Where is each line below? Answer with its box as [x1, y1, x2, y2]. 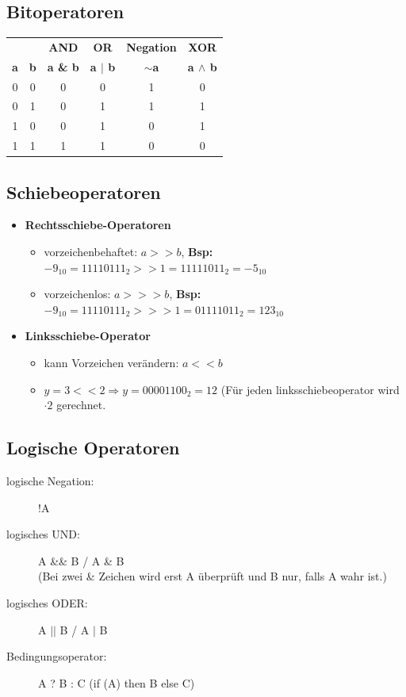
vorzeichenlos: [44, 285, 111, 302]
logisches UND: [6, 526, 80, 542]
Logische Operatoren [6, 435, 180, 460]
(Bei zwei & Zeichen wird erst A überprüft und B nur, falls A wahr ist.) [38, 568, 387, 584]
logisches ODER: [6, 594, 88, 611]
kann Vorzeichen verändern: [44, 354, 179, 371]
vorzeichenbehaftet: [44, 243, 138, 260]
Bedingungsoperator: [6, 648, 107, 664]
